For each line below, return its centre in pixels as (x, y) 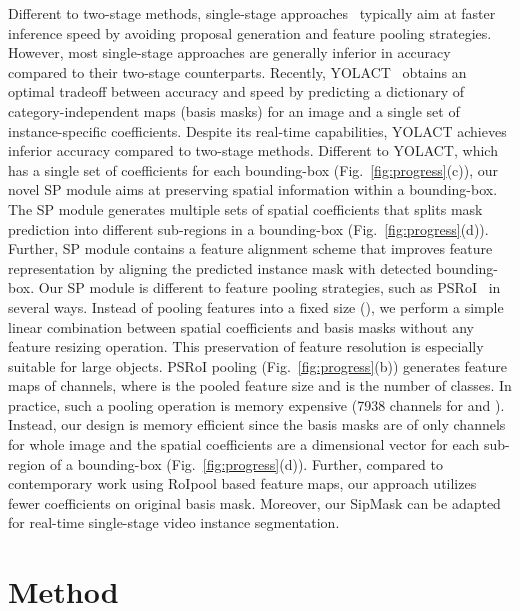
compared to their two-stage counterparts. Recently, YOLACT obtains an (237, 71)
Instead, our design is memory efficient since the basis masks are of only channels (257, 424)
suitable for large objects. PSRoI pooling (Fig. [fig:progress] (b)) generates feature (258, 365)
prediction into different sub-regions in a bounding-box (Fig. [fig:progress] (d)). (248, 228)
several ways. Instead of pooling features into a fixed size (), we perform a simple (256, 306)
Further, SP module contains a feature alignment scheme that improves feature (250, 248)
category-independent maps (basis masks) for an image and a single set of (234, 110)
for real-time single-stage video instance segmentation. (174, 522)
